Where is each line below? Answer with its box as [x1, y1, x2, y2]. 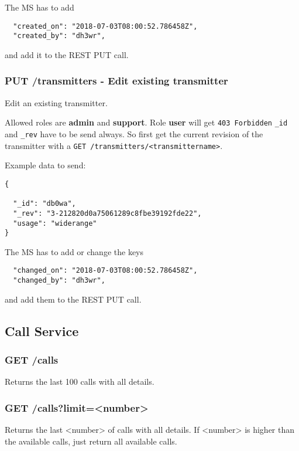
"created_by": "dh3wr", [13, 32, 105, 40]
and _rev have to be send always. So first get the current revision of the [5, 127, 263, 140]
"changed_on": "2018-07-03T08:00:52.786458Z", [13, 266, 198, 275]
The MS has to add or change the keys [5, 245, 144, 257]
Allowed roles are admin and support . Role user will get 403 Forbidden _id [5, 116, 288, 128]
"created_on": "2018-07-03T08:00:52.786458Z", [13, 22, 198, 30]
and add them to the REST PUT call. [5, 293, 142, 305]
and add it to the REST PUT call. [5, 48, 129, 60]
